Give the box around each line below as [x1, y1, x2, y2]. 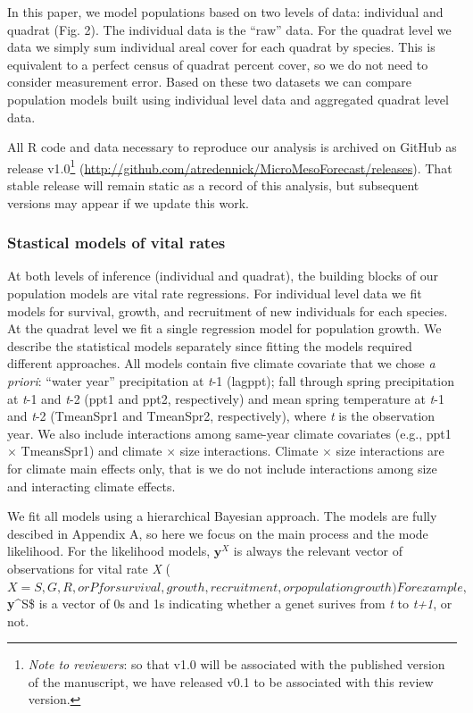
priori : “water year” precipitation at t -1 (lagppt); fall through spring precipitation [7, 371, 454, 390]
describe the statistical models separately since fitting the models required [7, 336, 412, 355]
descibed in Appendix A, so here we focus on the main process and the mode [7, 524, 428, 542]
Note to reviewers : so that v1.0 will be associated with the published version [28, 655, 445, 674]
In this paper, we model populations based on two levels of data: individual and [7, 3, 444, 21]
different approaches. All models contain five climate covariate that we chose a [7, 354, 436, 373]
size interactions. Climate [179, 441, 319, 460]
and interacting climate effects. [7, 476, 176, 495]
